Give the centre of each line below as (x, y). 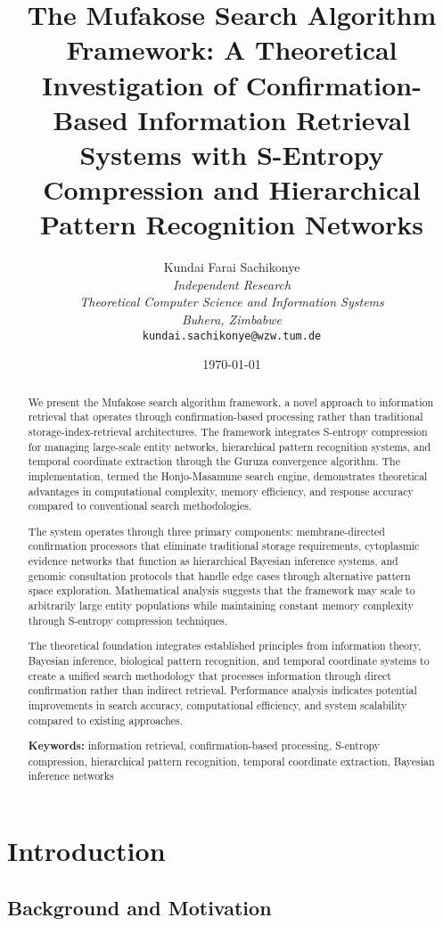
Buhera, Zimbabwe (231, 320)
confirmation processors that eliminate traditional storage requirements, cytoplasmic (224, 546)
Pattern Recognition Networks (232, 224)
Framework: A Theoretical (232, 49)
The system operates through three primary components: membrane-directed (206, 531)
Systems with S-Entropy (232, 154)
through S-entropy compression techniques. (128, 620)
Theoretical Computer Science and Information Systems (232, 302)
